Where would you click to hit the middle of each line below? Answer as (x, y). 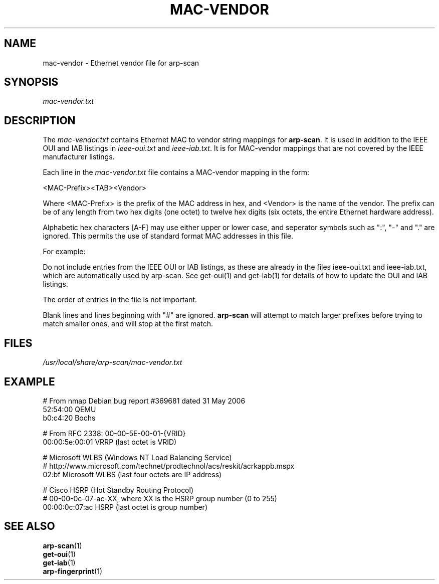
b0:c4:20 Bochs (69, 418)
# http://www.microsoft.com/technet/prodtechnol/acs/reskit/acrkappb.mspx (169, 466)
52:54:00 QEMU (69, 409)
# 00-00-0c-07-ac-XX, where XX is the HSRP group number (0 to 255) (160, 498)
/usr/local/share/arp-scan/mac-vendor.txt (113, 362)
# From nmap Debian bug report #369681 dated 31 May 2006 (144, 401)
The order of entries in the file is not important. (120, 300)
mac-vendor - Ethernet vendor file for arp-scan (121, 63)
